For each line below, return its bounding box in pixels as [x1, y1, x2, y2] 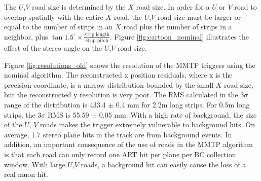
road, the [114, 11, 142, 22]
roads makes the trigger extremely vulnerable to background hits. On [40, 119, 255, 130]
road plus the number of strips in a [123, 21, 232, 32]
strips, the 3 [4, 109, 42, 120]
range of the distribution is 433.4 [4, 99, 106, 110]
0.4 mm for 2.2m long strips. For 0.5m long [116, 99, 250, 110]
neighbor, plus [4, 31, 48, 42]
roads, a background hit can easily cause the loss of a [81, 159, 246, 169]
